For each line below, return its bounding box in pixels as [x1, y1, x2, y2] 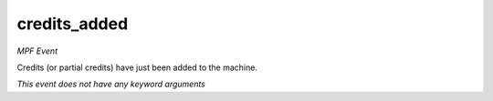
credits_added [16, 14, 129, 34]
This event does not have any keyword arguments [16, 78, 205, 90]
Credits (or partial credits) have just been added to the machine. [16, 62, 257, 73]
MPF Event [16, 45, 58, 56]
